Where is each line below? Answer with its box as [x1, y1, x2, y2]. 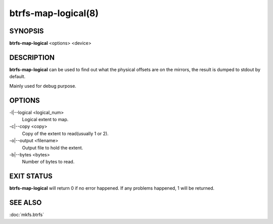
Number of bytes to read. [22, 159, 75, 165]
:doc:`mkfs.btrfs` [9, 212, 44, 218]
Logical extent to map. [22, 117, 69, 123]
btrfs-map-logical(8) [9, 8, 99, 19]
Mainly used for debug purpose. [9, 83, 77, 89]
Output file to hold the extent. [22, 144, 83, 151]
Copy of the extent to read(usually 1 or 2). [22, 130, 109, 136]
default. [9, 74, 26, 80]
